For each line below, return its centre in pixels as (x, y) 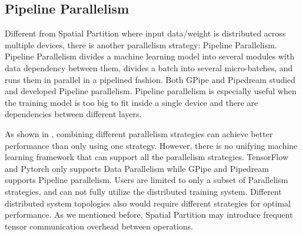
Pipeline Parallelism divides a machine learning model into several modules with (150, 56)
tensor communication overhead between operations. (99, 226)
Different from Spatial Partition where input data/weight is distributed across (145, 33)
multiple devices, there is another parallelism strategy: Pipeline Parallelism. (141, 44)
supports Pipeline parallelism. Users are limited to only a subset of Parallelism (147, 180)
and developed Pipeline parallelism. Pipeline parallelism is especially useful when (151, 91)
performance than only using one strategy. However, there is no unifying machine (151, 145)
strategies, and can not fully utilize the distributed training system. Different (143, 191)
